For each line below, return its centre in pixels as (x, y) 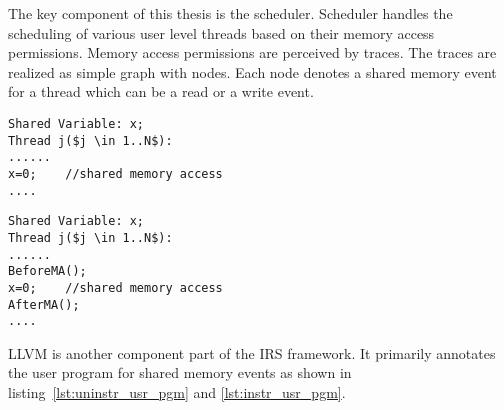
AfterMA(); (44, 304)
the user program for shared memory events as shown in (180, 372)
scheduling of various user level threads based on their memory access (221, 32)
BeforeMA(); (47, 271)
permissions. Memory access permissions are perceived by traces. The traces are (252, 52)
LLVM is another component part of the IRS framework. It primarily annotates (252, 352)
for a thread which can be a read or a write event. (161, 91)
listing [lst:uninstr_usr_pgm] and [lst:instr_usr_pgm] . (177, 392)
